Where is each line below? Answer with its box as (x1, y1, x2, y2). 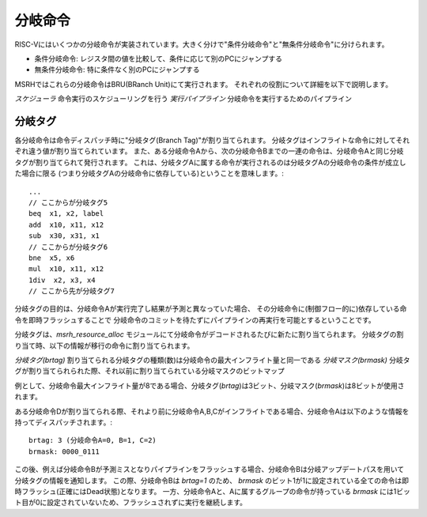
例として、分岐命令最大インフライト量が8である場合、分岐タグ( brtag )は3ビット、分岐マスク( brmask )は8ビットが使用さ (14, 380, 405, 391)
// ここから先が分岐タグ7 (28, 287, 115, 296)
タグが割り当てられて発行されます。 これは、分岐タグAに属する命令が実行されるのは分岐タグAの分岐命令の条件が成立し (14, 157, 406, 167)
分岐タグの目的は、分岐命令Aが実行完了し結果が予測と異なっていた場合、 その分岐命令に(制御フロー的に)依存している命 (14, 304, 407, 314)
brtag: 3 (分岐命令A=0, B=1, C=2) (28, 436, 157, 445)
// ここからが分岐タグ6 (28, 242, 108, 251)
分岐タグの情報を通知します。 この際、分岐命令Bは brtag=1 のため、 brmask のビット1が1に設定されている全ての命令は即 (14, 475, 410, 485)
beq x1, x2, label (28, 209, 104, 218)
